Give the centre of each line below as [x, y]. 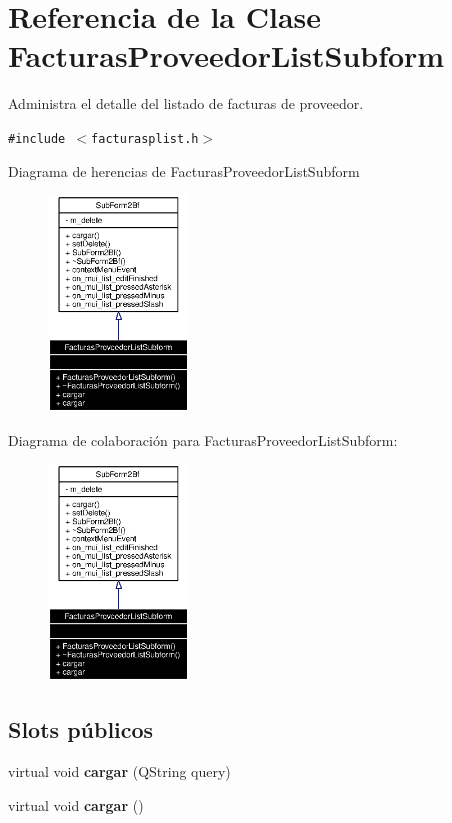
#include [37, 138]
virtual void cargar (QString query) [119, 770]
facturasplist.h [145, 138]
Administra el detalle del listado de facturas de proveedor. [186, 103]
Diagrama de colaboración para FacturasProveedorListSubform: [203, 439]
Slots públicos [81, 729]
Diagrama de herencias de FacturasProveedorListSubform [184, 170]
